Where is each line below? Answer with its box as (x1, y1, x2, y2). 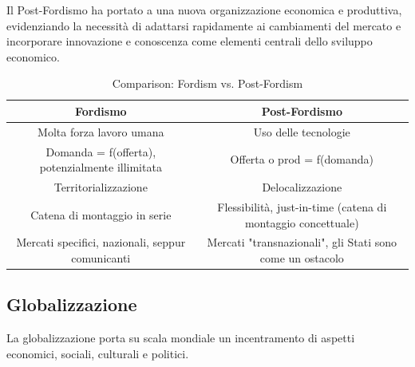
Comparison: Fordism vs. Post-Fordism (112, 75, 303, 92)
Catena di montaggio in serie (30, 206, 172, 223)
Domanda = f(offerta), (45, 143, 156, 160)
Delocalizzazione (262, 179, 342, 195)
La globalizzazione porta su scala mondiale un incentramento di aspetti (6, 330, 355, 346)
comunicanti (71, 249, 131, 266)
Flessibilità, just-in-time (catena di (217, 198, 387, 215)
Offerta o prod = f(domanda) (230, 151, 373, 168)
